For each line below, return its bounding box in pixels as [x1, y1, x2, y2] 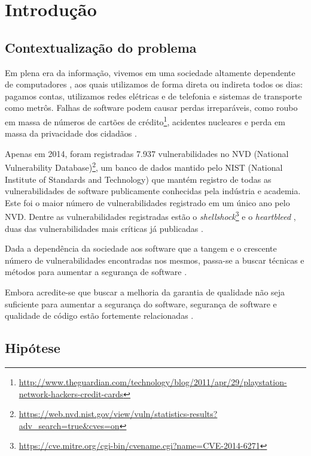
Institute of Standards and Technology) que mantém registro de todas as [5, 173, 272, 185]
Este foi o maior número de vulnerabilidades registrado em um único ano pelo [5, 196, 290, 209]
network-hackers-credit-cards [19, 387, 124, 400]
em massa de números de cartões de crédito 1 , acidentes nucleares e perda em [5, 113, 285, 128]
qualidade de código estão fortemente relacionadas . [5, 309, 194, 322]
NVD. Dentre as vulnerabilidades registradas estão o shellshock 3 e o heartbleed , [5, 209, 296, 223]
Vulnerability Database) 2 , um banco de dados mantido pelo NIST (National [5, 159, 283, 174]
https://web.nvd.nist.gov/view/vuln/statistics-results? [19, 407, 218, 420]
